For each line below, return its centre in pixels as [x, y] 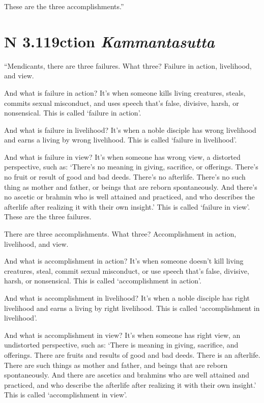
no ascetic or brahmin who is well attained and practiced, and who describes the [129, 197]
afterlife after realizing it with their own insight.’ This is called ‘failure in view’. [127, 206]
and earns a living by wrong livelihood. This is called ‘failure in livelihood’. [121, 140]
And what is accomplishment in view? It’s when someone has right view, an [122, 335]
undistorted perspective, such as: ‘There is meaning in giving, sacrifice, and [121, 345]
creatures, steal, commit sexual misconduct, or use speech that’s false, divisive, [127, 270]
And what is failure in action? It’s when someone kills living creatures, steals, [125, 92]
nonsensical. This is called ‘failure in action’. [73, 113]
